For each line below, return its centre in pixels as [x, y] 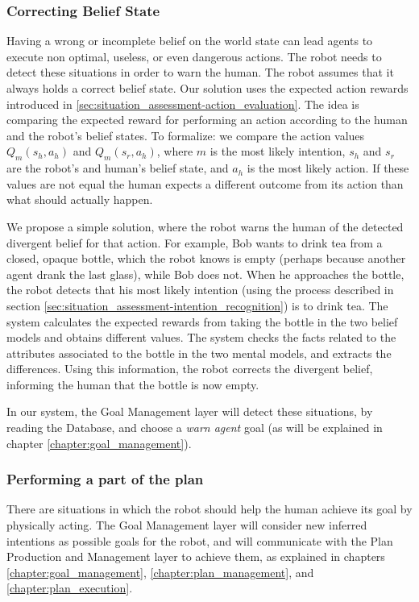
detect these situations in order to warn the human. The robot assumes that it [200, 72]
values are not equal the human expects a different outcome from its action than [205, 183]
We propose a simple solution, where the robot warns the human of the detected [205, 226]
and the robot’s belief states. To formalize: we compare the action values [186, 135]
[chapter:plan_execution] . [70, 588]
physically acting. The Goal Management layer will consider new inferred [187, 525]
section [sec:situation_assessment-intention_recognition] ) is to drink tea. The [197, 305]
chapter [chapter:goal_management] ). [99, 443]
